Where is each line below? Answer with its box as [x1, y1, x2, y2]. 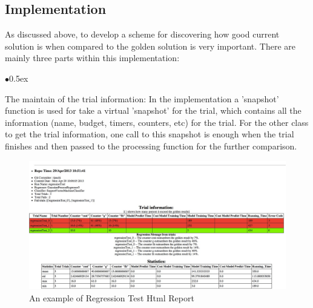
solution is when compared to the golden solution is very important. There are [5, 39, 296, 52]
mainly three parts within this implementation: [5, 51, 180, 64]
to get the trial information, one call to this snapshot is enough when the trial [5, 128, 294, 140]
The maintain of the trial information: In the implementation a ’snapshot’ [5, 92, 279, 105]
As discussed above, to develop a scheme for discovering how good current [5, 28, 280, 41]
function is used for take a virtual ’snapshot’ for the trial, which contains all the [5, 104, 301, 117]
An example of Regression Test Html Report [29, 291, 194, 304]
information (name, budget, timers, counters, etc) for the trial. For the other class [5, 116, 309, 128]
